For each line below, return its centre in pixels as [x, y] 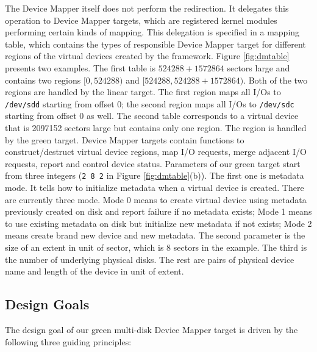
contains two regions [43, 80]
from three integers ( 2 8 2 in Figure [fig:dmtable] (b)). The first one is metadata [155, 175]
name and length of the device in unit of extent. [94, 271]
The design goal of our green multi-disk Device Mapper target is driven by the [151, 329]
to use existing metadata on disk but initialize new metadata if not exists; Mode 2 [158, 223]
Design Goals [47, 304]
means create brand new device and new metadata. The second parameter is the [155, 235]
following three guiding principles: [68, 341]
